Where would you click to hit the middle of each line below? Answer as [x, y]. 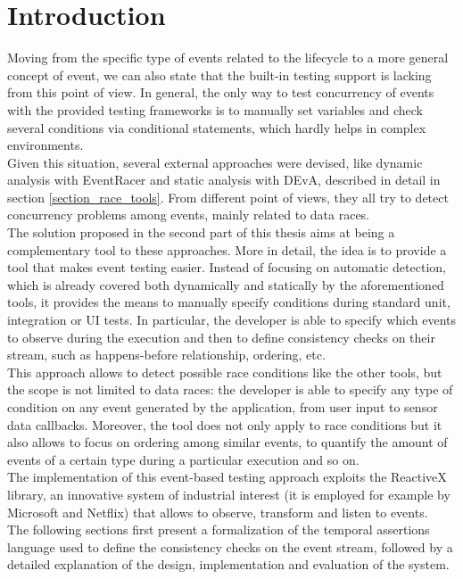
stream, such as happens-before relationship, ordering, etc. [166, 355]
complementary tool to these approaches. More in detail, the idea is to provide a [227, 249]
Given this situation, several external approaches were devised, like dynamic [215, 162]
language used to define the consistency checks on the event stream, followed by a [230, 546]
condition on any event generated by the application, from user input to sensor [223, 407]
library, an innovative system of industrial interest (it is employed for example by [229, 494]
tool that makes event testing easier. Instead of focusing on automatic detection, [227, 267]
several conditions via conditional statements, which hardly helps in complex [217, 127]
